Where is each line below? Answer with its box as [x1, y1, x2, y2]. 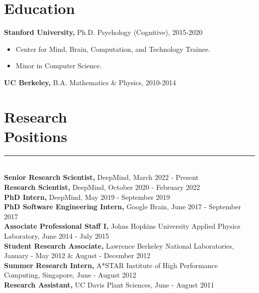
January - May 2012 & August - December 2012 [4, 250, 150, 261]
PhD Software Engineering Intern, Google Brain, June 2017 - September [4, 201, 241, 212]
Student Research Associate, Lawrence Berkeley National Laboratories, [4, 240, 234, 251]
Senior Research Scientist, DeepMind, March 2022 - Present [4, 172, 199, 182]
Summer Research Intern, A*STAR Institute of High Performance [4, 260, 218, 270]
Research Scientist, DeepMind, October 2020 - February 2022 [4, 182, 200, 192]
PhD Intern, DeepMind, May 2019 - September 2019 [4, 191, 170, 202]
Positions [4, 126, 68, 146]
